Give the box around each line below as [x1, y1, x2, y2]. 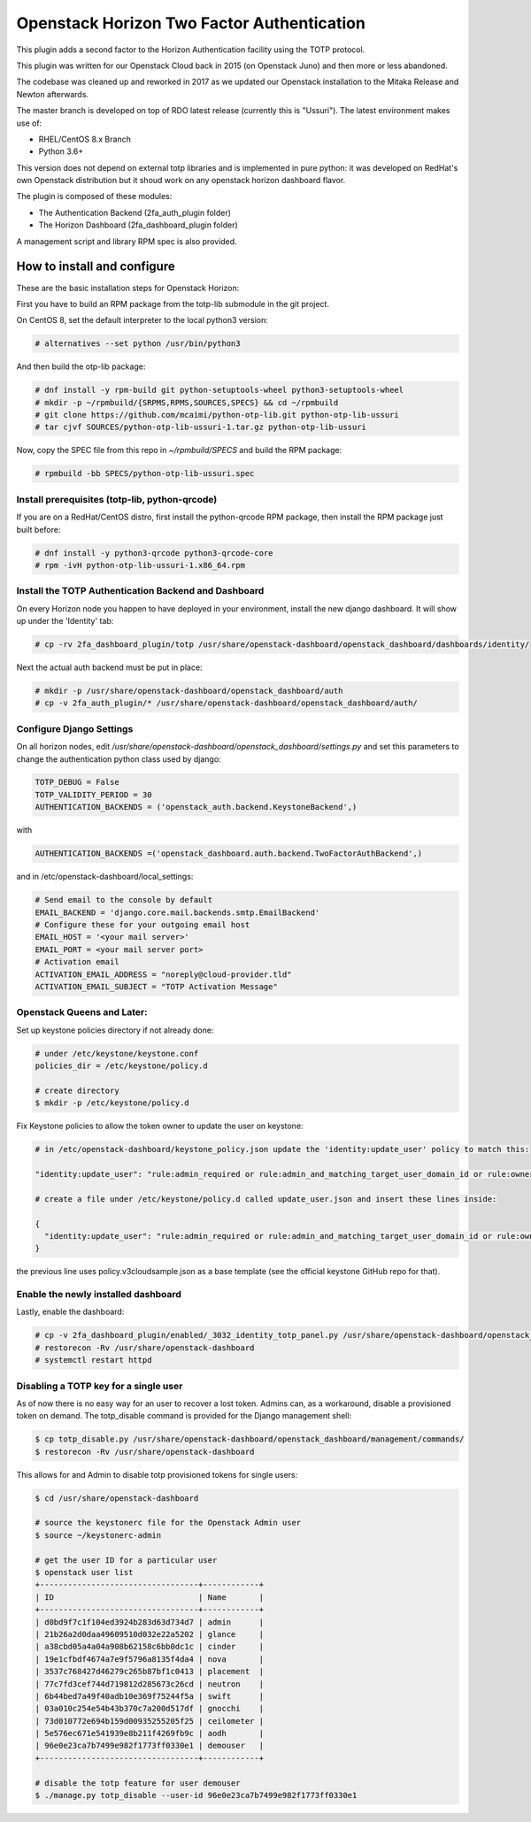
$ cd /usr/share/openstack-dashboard [35, 1493, 199, 1503]
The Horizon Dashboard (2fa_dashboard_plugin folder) [38, 219, 238, 230]
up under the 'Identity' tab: [16, 616, 114, 627]
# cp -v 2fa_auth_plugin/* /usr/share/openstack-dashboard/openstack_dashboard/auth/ [35, 698, 418, 708]
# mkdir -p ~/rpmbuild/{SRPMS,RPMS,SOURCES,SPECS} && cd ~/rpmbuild [35, 397, 339, 407]
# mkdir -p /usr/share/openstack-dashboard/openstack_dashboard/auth [35, 686, 343, 696]
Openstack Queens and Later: [16, 1006, 148, 1019]
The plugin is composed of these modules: [16, 191, 173, 202]
